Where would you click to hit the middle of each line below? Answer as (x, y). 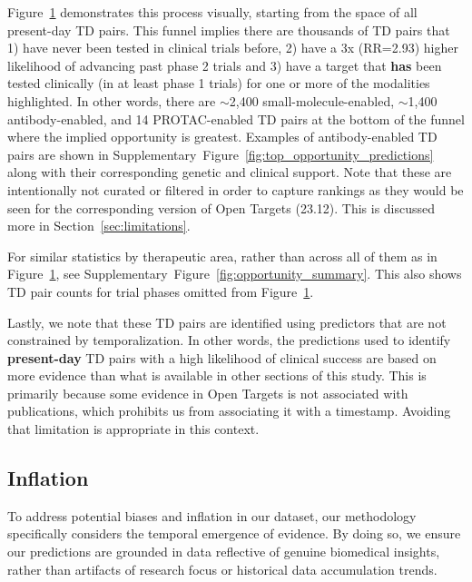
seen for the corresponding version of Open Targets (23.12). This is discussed (221, 207)
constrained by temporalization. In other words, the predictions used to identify (229, 340)
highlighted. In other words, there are (112, 100)
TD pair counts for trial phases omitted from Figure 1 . (161, 291)
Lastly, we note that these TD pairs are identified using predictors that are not (227, 322)
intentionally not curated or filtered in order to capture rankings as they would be (236, 189)
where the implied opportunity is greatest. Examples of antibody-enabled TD (222, 137)
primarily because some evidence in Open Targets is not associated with (208, 393)
